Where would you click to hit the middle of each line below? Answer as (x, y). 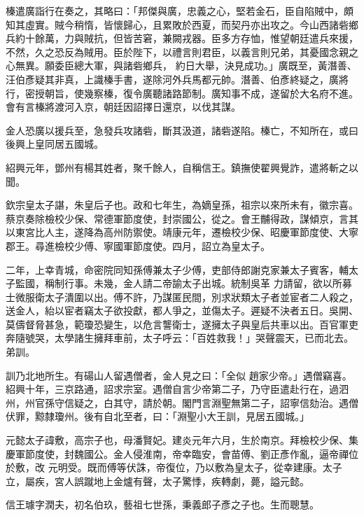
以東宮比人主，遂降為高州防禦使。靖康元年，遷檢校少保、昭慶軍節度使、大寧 (182, 232)
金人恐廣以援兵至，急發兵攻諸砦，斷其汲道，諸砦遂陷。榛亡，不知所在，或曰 (182, 130)
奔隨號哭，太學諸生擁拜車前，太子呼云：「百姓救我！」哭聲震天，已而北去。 (180, 338)
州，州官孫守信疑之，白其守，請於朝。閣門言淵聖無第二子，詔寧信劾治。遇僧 (182, 402)
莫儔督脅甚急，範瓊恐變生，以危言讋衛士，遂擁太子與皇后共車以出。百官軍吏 (182, 324)
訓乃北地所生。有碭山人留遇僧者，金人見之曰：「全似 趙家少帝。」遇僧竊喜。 (179, 375)
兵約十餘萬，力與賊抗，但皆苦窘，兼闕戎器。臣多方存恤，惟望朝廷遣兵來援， (182, 38)
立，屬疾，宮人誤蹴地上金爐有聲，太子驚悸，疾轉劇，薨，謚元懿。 (157, 481)
